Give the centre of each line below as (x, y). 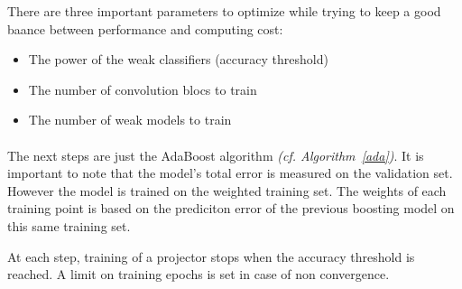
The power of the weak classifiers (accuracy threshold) (178, 59)
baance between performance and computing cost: (145, 28)
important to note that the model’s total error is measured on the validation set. (230, 173)
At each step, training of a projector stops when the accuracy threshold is (211, 256)
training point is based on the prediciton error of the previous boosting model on (231, 208)
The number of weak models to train (130, 120)
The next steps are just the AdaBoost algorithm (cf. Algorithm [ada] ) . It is (216, 155)
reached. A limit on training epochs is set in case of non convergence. (199, 274)
